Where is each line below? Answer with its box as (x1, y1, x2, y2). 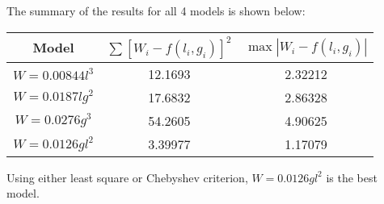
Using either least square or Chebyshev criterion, (6, 169, 248, 185)
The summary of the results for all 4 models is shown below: (6, 2, 306, 19)
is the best (326, 169, 378, 185)
